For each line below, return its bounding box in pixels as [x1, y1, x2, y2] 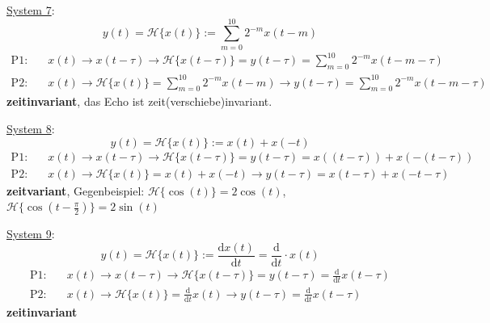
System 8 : [6, 120, 55, 136]
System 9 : [6, 225, 55, 242]
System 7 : [6, 2, 55, 18]
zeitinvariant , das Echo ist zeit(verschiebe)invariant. [6, 93, 272, 110]
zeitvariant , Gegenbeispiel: [6, 182, 145, 199]
